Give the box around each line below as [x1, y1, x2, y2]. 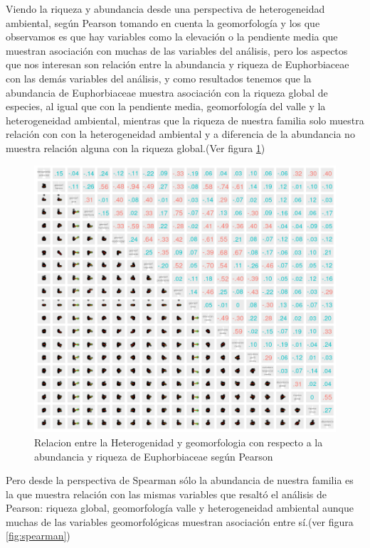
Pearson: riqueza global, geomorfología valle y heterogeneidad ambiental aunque [6, 500, 354, 515]
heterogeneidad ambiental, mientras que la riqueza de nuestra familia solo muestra [6, 112, 364, 127]
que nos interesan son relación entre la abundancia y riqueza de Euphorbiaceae [6, 57, 349, 72]
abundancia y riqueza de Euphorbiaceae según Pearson [34, 448, 273, 463]
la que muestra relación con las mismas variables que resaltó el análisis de [6, 486, 327, 501]
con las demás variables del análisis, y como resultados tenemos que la [6, 70, 312, 85]
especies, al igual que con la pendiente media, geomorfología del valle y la [6, 99, 326, 114]
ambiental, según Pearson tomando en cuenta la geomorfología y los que [6, 15, 320, 30]
